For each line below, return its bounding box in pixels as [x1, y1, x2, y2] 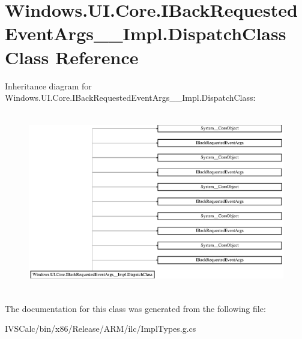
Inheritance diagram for [5, 79, 92, 92]
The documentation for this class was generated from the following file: [5, 302, 266, 314]
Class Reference [5, 44, 139, 69]
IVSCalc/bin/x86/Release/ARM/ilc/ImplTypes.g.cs [5, 322, 196, 335]
